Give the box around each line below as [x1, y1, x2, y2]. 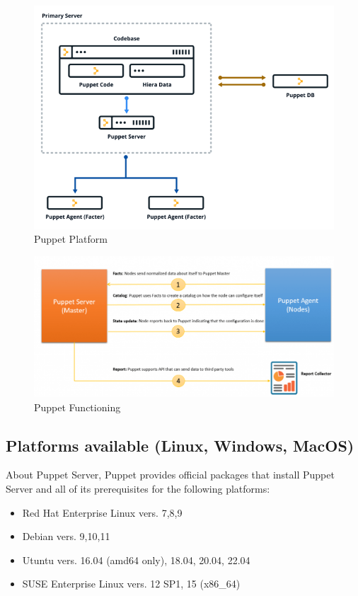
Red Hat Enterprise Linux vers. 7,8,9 [22, 505, 183, 520]
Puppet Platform [34, 231, 108, 246]
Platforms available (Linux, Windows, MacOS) [6, 434, 354, 456]
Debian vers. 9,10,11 [22, 529, 110, 544]
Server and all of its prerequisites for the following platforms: [6, 481, 270, 496]
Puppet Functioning [34, 399, 121, 414]
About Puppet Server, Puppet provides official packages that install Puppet [6, 467, 335, 482]
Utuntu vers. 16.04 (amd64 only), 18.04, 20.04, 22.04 [22, 552, 250, 567]
